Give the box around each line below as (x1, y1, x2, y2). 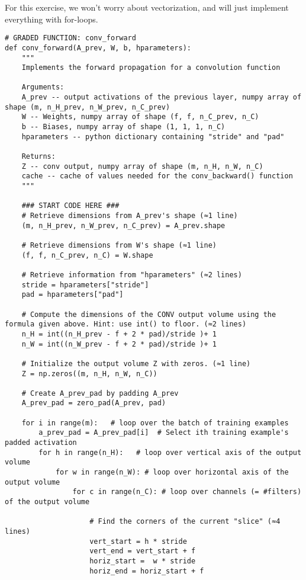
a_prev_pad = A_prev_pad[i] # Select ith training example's (38, 428, 289, 437)
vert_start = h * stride (89, 537, 187, 546)
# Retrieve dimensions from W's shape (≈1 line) (21, 241, 217, 249)
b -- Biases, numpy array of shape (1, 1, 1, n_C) (21, 123, 226, 132)
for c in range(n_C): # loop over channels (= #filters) (72, 488, 302, 496)
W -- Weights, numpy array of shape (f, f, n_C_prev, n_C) (21, 113, 259, 121)
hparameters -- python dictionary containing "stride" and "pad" (21, 132, 285, 141)
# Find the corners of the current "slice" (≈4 (89, 517, 281, 526)
